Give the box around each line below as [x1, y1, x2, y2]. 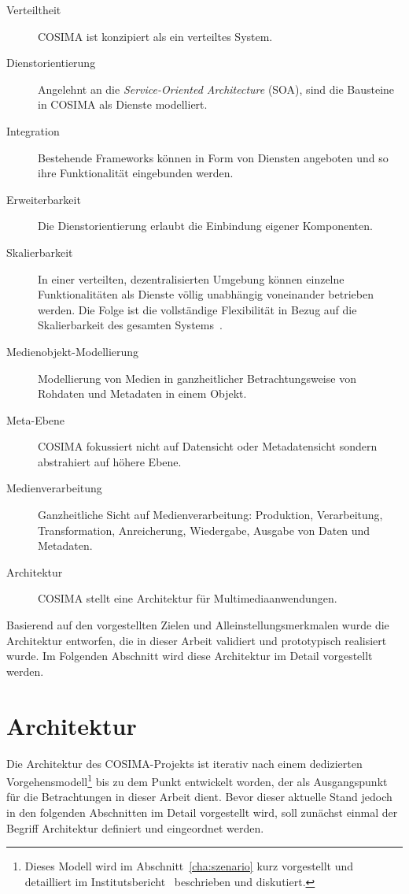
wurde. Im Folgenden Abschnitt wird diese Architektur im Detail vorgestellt [6, 647, 373, 664]
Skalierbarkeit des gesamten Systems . [38, 317, 223, 333]
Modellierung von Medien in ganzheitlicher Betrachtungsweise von [38, 369, 356, 386]
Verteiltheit [6, 2, 61, 17]
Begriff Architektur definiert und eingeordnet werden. [6, 819, 264, 836]
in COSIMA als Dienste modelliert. [38, 96, 208, 113]
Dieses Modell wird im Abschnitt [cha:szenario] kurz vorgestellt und [24, 858, 354, 874]
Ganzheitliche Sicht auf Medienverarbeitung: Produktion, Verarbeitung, [38, 506, 383, 523]
